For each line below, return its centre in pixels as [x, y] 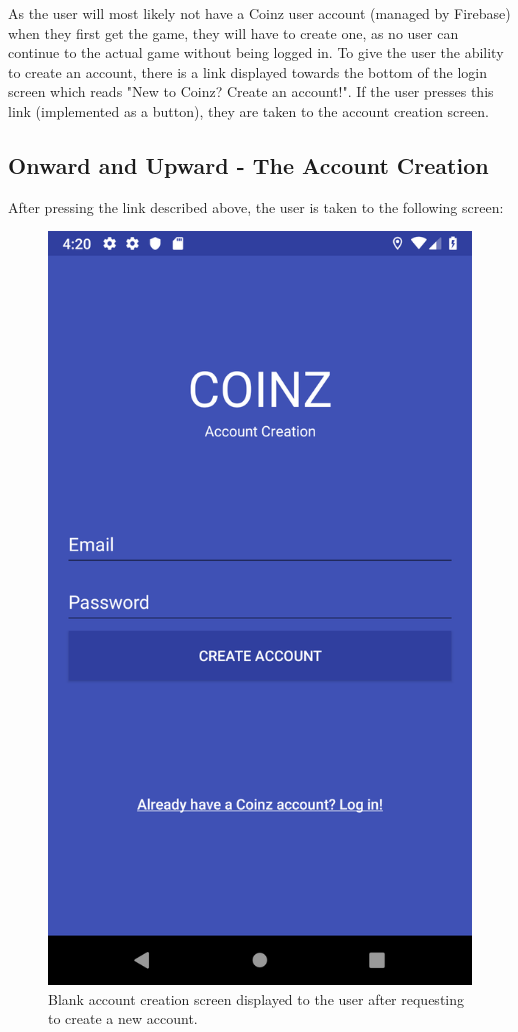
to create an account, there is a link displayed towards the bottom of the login [248, 71]
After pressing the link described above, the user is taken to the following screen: [256, 206]
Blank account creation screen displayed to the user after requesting [256, 998]
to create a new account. [123, 1018]
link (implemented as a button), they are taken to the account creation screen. [248, 110]
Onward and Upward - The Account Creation [248, 164]
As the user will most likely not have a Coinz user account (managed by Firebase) [259, 13]
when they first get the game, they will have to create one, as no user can [233, 32]
